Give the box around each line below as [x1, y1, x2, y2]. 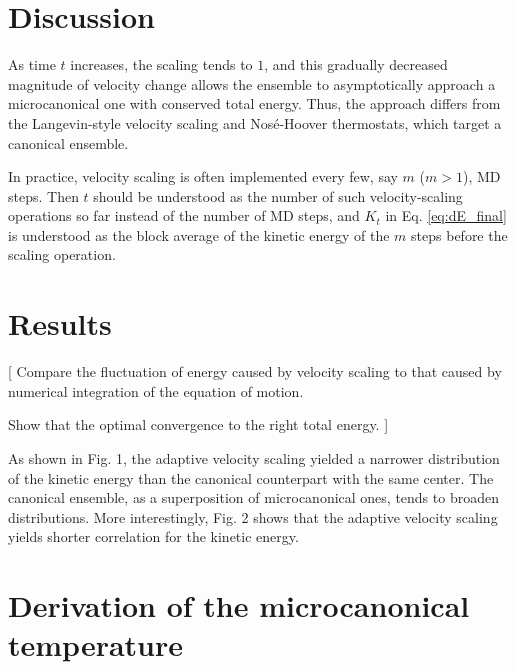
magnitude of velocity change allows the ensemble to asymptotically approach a [8, 73, 496, 94]
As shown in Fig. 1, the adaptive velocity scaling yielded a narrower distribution [8, 447, 500, 468]
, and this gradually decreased [264, 54, 448, 75]
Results [8, 303, 112, 344]
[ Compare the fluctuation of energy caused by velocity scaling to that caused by [8, 361, 502, 382]
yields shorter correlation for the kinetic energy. [8, 526, 299, 547]
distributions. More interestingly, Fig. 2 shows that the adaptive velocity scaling [8, 506, 498, 527]
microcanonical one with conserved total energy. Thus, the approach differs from [8, 93, 501, 114]
